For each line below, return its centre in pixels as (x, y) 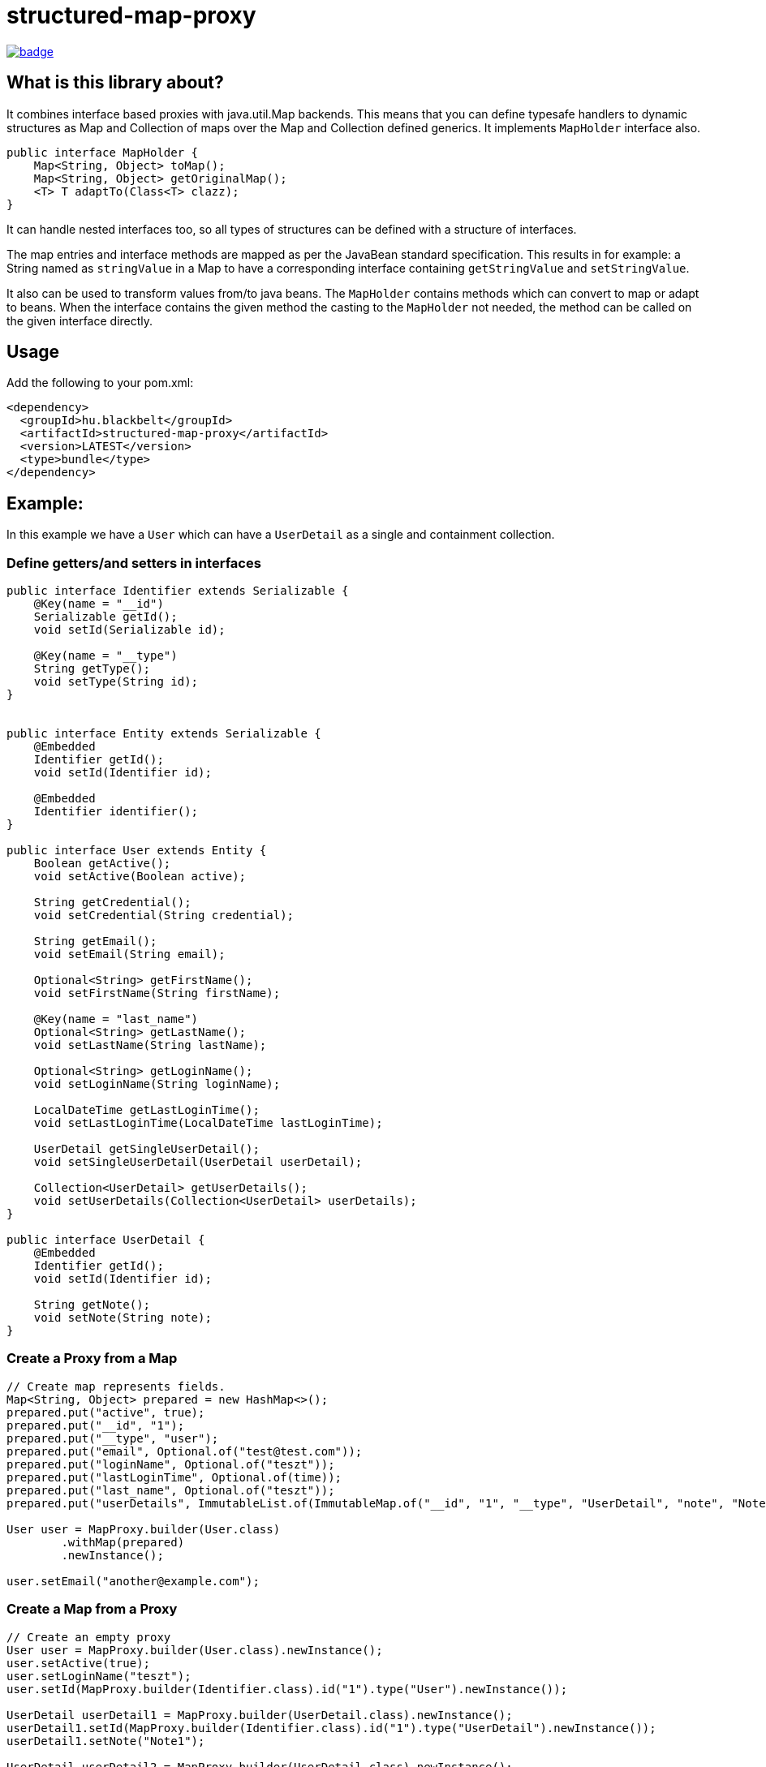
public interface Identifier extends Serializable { (178, 591)
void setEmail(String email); (129, 954)
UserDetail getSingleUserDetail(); (146, 1149)
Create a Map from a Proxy (92, 1609)
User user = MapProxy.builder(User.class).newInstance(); (195, 1650)
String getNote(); (92, 1305)
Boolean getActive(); (102, 864)
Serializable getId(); (105, 617)
